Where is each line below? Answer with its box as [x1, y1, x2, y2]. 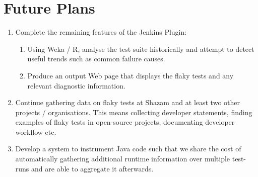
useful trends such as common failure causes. [27, 53, 165, 64]
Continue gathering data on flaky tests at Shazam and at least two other [15, 97, 240, 108]
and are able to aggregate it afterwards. [31, 163, 154, 173]
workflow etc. [15, 126, 56, 137]
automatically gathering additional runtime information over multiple [15, 153, 230, 164]
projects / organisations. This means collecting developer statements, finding [15, 107, 252, 117]
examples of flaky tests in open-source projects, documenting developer [15, 117, 235, 127]
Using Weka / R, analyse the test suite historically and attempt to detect [27, 43, 254, 54]
